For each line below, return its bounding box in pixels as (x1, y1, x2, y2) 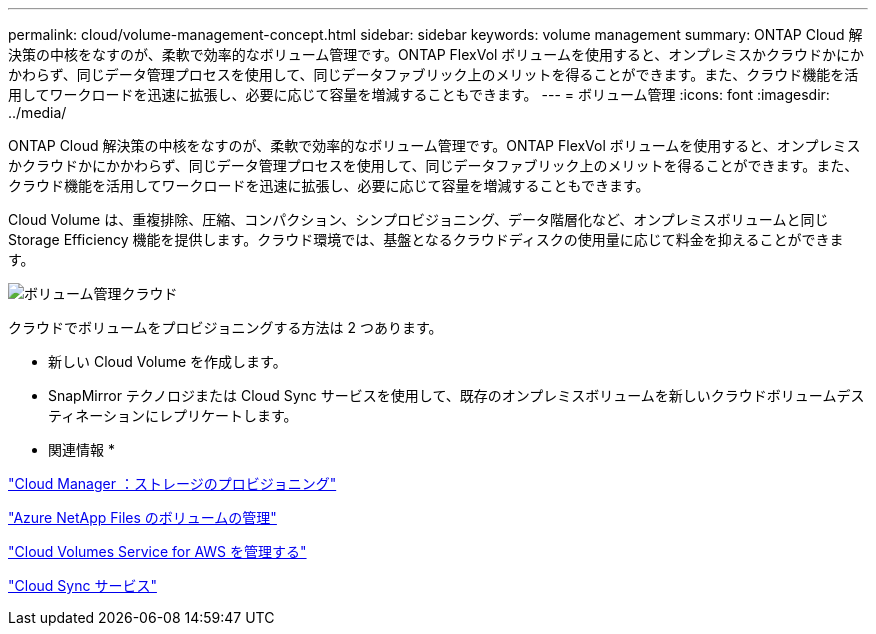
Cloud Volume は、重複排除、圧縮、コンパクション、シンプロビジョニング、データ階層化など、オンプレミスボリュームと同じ (8, 211, 829, 228)
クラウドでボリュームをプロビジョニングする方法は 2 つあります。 (8, 319, 443, 336)
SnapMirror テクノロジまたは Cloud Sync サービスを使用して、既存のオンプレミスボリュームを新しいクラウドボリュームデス (48, 387, 865, 404)
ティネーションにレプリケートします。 (48, 407, 298, 424)
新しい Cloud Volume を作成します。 (48, 353, 287, 370)
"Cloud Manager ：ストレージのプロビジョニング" (8, 475, 337, 492)
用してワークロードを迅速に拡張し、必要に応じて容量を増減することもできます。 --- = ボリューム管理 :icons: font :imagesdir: (8, 86, 830, 103)
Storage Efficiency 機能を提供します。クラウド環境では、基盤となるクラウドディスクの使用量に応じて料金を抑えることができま (8, 231, 844, 248)
